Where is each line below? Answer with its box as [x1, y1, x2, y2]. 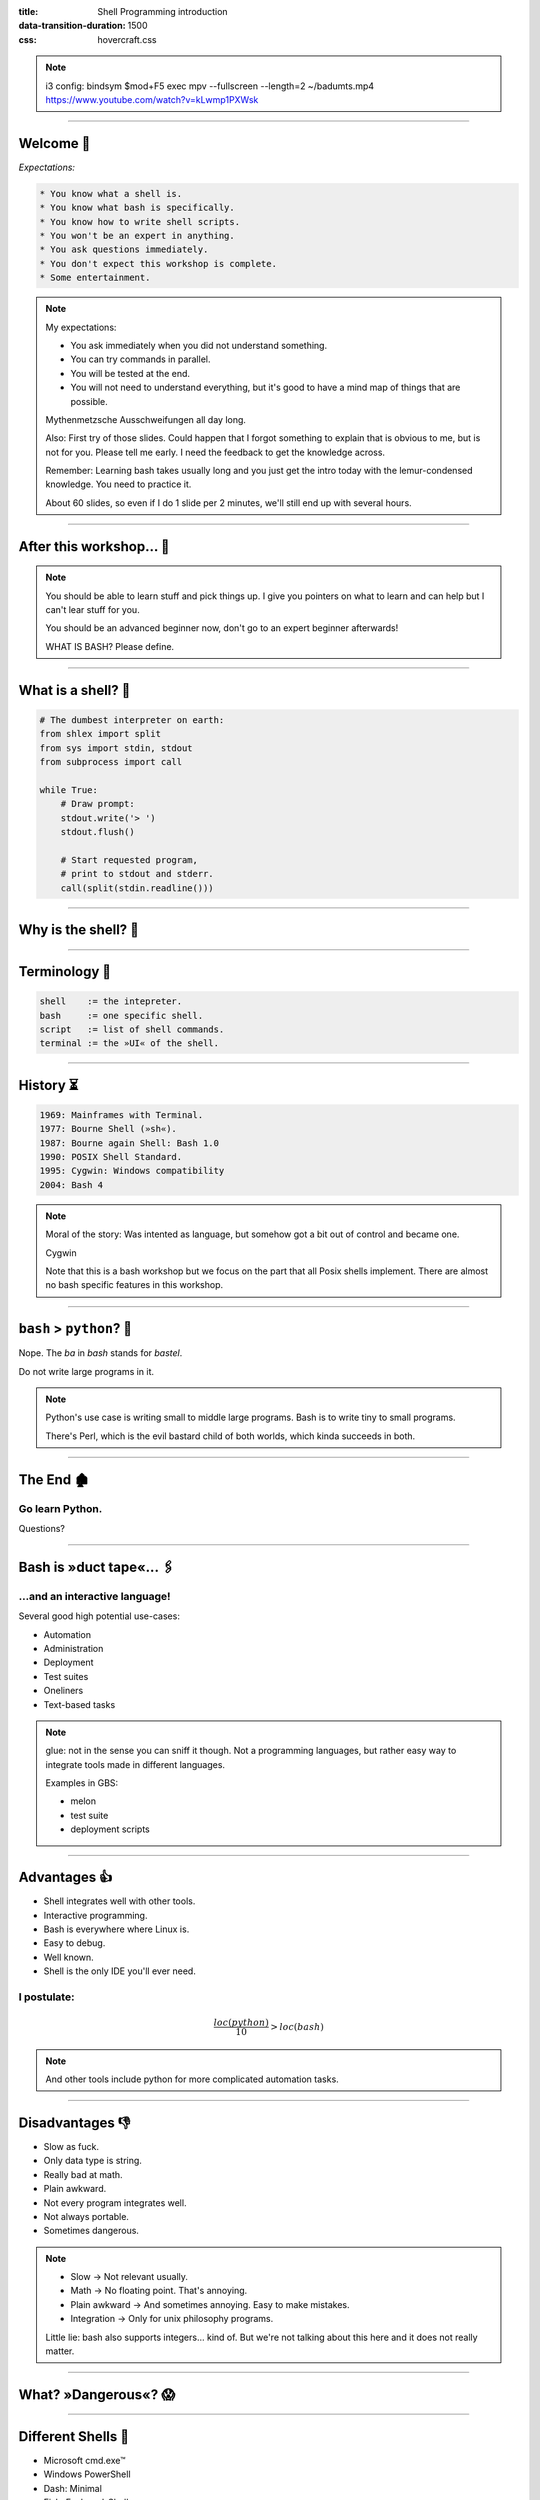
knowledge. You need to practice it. [45, 478, 192, 490]
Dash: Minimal [43, 2482, 102, 2494]
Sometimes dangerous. [43, 2225, 140, 2237]
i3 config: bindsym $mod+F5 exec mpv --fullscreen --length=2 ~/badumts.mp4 [45, 80, 375, 92]
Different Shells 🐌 [18, 2428, 130, 2445]
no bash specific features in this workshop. [45, 1279, 224, 1291]
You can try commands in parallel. [70, 353, 211, 365]
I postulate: [18, 1990, 75, 2004]
